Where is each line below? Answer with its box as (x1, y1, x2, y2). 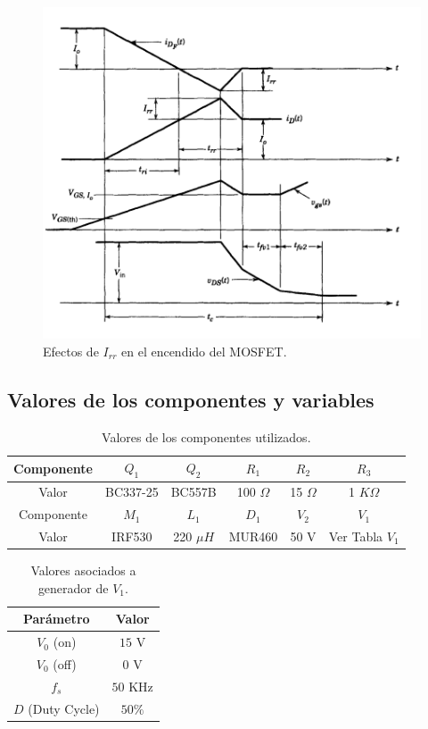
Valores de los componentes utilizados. (102, 427, 311, 446)
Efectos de (43, 341, 99, 360)
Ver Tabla (328, 526, 383, 545)
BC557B (170, 482, 217, 501)
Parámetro (22, 609, 90, 628)
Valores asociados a (30, 561, 136, 580)
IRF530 (111, 526, 152, 545)
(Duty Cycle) (28, 699, 100, 717)
